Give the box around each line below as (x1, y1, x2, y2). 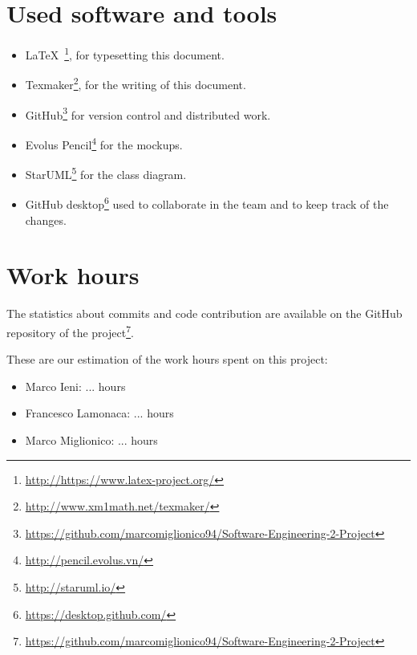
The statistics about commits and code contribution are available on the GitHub (6, 305, 403, 322)
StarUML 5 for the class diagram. (25, 164, 187, 182)
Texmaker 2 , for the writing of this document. (25, 74, 246, 93)
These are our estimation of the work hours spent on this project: (6, 351, 328, 368)
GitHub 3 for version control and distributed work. (25, 104, 271, 123)
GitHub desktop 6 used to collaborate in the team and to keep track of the (25, 193, 389, 213)
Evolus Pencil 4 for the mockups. (25, 133, 183, 153)
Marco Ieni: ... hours (25, 377, 126, 394)
